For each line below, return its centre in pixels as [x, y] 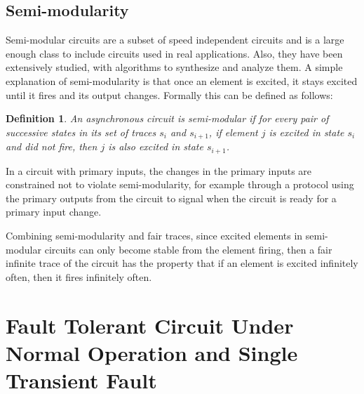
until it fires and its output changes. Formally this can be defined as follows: [169, 94]
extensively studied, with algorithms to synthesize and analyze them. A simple [174, 67]
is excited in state [306, 132]
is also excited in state [156, 146]
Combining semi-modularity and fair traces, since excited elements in [154, 236]
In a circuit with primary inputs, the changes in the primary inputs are [159, 170]
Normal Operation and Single [152, 352]
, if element [233, 132]
